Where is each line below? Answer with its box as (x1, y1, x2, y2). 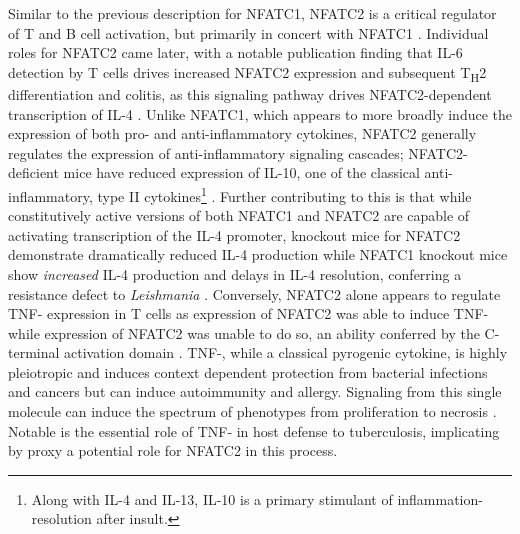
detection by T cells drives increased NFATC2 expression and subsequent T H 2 (8, 61, 487, 85)
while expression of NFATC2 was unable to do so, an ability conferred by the (8, 322, 480, 343)
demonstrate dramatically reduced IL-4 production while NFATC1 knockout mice (8, 244, 508, 265)
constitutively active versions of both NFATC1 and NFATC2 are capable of (8, 205, 470, 226)
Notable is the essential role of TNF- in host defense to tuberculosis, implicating (8, 420, 500, 441)
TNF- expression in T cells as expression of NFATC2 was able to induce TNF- (8, 303, 489, 324)
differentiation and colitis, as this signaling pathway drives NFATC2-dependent (8, 83, 492, 104)
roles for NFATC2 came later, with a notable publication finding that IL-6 (8, 42, 463, 63)
